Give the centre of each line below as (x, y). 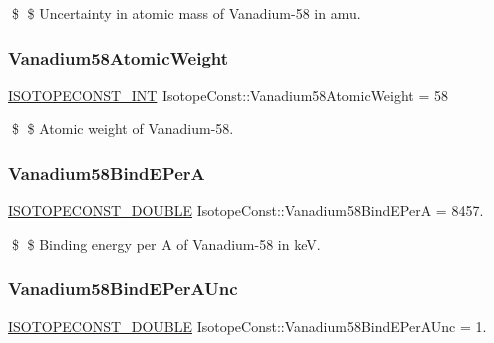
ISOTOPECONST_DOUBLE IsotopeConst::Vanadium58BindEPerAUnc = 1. (247, 325)
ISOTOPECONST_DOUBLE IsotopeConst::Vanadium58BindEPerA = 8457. (246, 210)
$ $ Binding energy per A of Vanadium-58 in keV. (166, 243)
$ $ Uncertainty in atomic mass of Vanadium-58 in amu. (186, 13)
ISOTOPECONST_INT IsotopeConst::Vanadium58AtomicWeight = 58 (228, 94)
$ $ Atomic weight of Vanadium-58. (122, 128)
